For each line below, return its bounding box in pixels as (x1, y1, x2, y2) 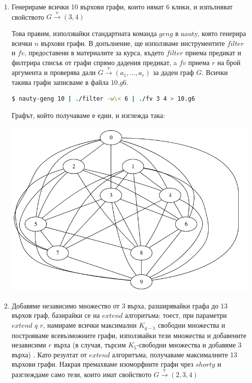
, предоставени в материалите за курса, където (24, 47, 164, 58)
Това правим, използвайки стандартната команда (11, 28, 157, 38)
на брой (217, 57, 241, 67)
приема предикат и (185, 47, 242, 58)
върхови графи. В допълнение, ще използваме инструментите (41, 38, 225, 48)
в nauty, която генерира (175, 28, 246, 38)
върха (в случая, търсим (54, 340, 126, 350)
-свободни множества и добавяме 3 (136, 340, 242, 350)
